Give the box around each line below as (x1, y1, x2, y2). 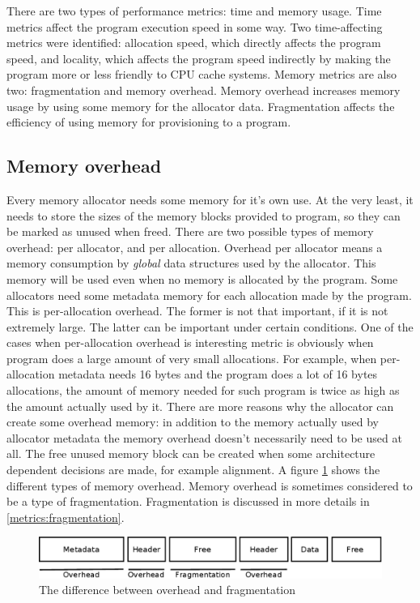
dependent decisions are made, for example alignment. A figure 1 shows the (6, 461, 380, 478)
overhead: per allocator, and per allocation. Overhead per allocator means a (6, 238, 383, 255)
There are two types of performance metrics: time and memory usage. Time (6, 2, 382, 19)
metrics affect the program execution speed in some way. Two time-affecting (6, 18, 383, 35)
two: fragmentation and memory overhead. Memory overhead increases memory (6, 81, 401, 98)
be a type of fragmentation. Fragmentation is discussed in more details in (6, 493, 370, 510)
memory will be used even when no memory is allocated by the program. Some (6, 270, 398, 287)
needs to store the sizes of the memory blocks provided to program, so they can (6, 207, 401, 224)
